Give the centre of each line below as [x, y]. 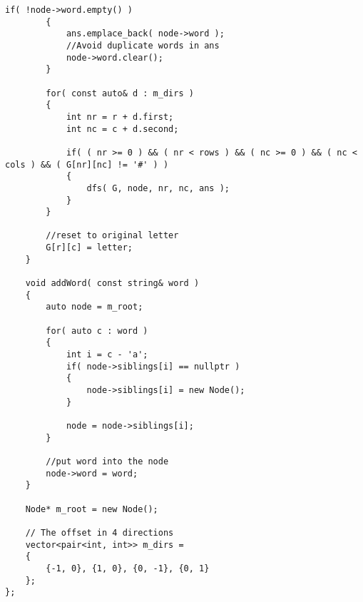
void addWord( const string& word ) [112, 284]
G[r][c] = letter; [89, 248]
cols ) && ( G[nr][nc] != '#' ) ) [87, 164]
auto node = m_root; [94, 307]
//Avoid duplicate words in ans [143, 45]
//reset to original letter [112, 236]
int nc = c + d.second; [122, 129]
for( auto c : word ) [97, 331]
